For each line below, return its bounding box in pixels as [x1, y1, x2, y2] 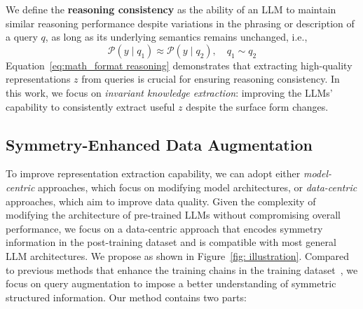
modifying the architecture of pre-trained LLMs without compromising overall [6, 207, 341, 222]
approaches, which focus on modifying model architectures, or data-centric [37, 179, 357, 194]
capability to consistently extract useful [6, 99, 175, 114]
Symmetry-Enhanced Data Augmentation [6, 133, 313, 155]
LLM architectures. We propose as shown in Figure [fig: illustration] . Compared [6, 248, 350, 263]
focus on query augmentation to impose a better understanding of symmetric [6, 276, 336, 291]
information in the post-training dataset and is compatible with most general [6, 235, 336, 249]
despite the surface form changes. [186, 99, 329, 114]
